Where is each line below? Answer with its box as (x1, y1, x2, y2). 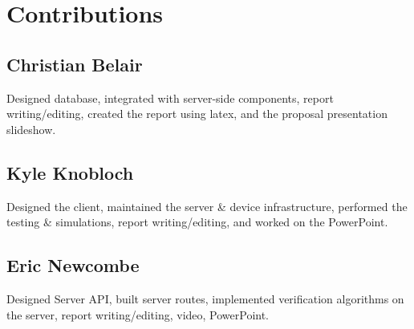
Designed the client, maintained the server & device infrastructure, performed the (6, 197, 408, 214)
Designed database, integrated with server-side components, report (6, 89, 334, 106)
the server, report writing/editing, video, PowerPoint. (6, 306, 270, 323)
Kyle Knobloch (6, 160, 134, 185)
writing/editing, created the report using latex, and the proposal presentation (6, 105, 388, 122)
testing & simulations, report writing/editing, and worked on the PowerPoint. (6, 213, 388, 230)
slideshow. (6, 120, 56, 137)
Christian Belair (6, 51, 143, 76)
